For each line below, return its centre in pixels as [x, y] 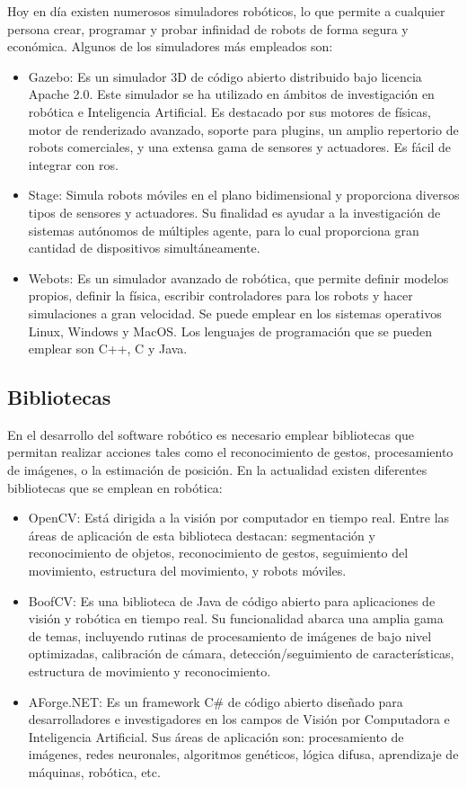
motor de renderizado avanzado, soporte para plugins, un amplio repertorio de [243, 129]
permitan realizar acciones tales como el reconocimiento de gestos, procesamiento [230, 452]
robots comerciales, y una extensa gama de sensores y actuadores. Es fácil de [240, 147]
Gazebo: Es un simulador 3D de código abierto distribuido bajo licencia [225, 76]
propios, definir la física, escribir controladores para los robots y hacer [220, 295]
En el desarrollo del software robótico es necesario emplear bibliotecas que [211, 434]
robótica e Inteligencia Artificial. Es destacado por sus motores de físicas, [229, 111]
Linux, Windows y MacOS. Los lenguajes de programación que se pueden [230, 331]
